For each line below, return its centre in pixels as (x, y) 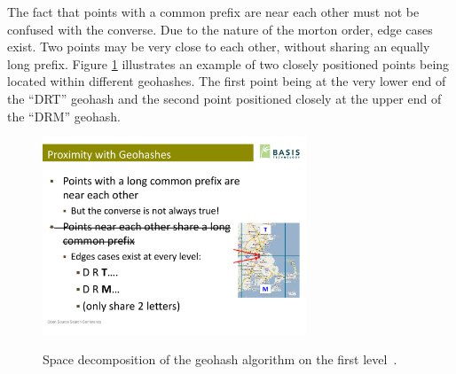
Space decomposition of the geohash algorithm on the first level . (220, 359)
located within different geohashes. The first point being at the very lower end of (227, 81)
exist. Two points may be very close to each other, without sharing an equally (219, 47)
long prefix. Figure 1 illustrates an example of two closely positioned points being (228, 63)
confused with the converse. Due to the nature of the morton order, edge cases (220, 29)
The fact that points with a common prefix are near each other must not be (213, 12)
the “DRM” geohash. (64, 116)
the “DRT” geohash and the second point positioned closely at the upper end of (224, 98)
